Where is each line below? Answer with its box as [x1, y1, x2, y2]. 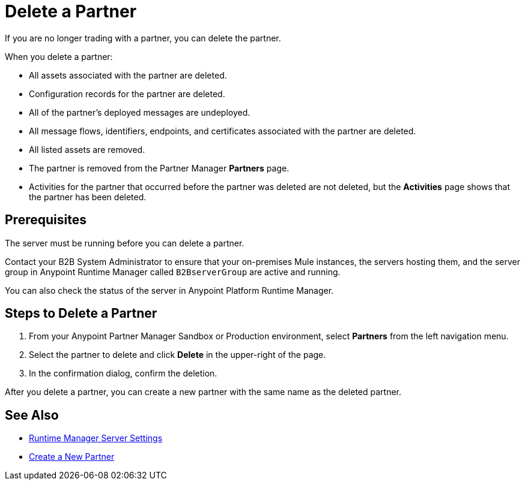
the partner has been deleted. [29, 191, 147, 202]
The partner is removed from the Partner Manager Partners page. [29, 162, 290, 173]
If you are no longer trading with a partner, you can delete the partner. [5, 32, 281, 43]
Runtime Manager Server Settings [29, 433, 163, 444]
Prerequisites [5, 212, 86, 228]
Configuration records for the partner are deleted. [29, 88, 225, 99]
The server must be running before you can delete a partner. [5, 237, 244, 248]
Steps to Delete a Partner [5, 306, 157, 321]
